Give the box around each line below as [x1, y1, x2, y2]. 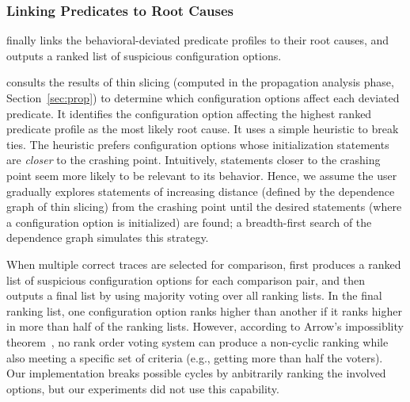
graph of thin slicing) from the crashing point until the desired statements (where [6, 198, 402, 215]
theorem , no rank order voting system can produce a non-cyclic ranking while [6, 333, 389, 350]
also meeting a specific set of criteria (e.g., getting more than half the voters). [6, 349, 383, 366]
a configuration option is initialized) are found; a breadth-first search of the [6, 213, 372, 230]
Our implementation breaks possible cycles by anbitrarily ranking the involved [6, 365, 386, 381]
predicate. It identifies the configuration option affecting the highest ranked [6, 105, 372, 121]
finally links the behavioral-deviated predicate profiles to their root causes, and [6, 32, 389, 48]
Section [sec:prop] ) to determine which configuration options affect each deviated [6, 90, 400, 105]
